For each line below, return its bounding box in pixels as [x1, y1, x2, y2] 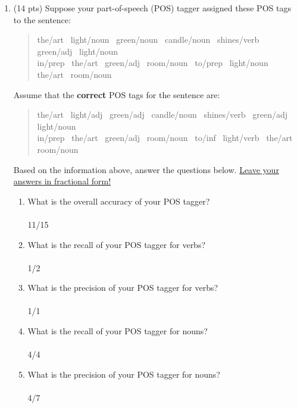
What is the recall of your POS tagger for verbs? [27, 238, 206, 250]
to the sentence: [13, 13, 71, 26]
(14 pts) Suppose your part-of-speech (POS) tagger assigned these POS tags [13, 2, 291, 14]
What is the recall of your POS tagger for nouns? [27, 325, 208, 337]
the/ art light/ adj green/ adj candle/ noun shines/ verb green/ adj [37, 108, 288, 121]
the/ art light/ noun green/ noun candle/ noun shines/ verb [37, 33, 260, 46]
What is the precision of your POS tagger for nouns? [27, 368, 220, 380]
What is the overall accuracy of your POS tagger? [27, 194, 210, 207]
